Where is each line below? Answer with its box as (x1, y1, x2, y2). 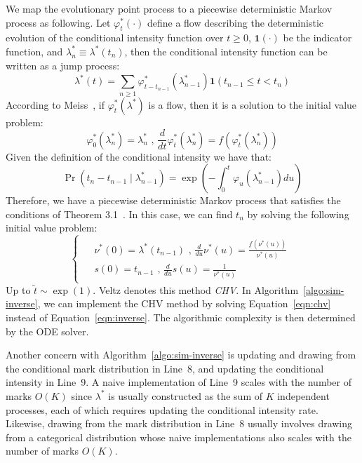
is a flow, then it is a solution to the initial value (148, 97, 357, 112)
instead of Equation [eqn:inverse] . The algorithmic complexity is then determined (6, 309, 356, 324)
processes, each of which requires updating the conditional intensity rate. (6, 402, 319, 417)
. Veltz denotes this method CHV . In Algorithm (93, 282, 299, 297)
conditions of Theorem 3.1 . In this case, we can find (6, 206, 233, 221)
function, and (6, 43, 63, 58)
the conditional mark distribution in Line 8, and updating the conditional (6, 361, 324, 375)
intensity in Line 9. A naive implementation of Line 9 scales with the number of (6, 375, 351, 389)
